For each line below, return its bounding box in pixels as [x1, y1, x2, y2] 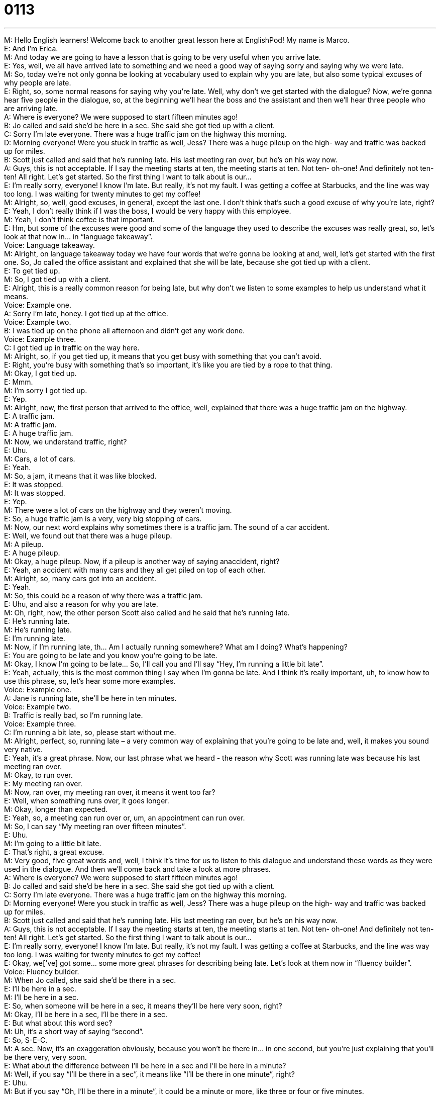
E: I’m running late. [4, 633, 65, 643]
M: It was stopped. [4, 488, 65, 497]
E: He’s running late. [4, 616, 70, 625]
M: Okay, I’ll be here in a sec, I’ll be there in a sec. [4, 1010, 168, 1019]
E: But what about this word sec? [4, 1018, 113, 1027]
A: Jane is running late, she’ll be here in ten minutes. [4, 693, 177, 702]
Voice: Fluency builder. [4, 967, 79, 976]
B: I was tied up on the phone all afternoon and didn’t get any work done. [4, 326, 245, 335]
